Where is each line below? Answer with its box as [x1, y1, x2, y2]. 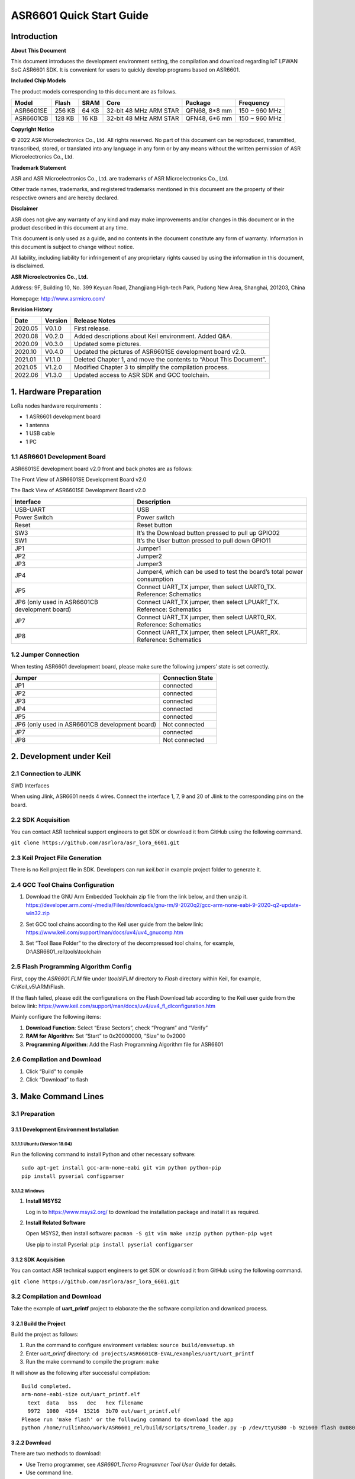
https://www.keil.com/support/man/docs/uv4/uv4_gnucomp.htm [25, 929, 183, 936]
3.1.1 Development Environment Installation [11, 1126, 119, 1133]
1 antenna [25, 421, 50, 428]
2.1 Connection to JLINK [11, 770, 81, 778]
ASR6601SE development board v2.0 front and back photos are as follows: [11, 465, 193, 472]
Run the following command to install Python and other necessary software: [11, 1151, 196, 1158]
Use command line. [25, 1469, 73, 1476]
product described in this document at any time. [11, 224, 128, 231]
